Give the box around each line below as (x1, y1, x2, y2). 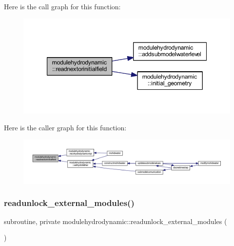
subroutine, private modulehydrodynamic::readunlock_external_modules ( (4, 216, 227, 226)
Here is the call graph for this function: (4, 1, 121, 11)
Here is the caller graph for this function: (4, 123, 127, 133)
